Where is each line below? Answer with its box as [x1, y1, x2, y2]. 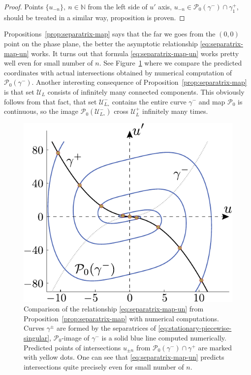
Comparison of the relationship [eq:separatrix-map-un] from [24, 304, 204, 314]
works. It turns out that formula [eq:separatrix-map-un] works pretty [31, 48, 239, 58]
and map [198, 96, 225, 106]
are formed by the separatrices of [57, 323, 156, 333]
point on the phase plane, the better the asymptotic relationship [4, 38, 198, 48]
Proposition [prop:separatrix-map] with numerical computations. [24, 313, 219, 323]
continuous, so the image [4, 106, 79, 116]
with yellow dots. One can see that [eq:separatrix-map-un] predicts [24, 352, 224, 362]
